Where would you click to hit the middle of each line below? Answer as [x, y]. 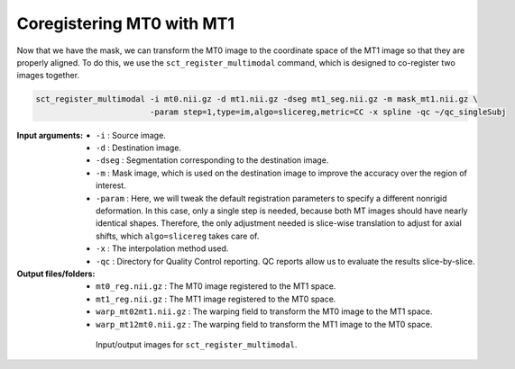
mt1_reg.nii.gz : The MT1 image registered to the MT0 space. [216, 299]
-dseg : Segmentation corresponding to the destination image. [212, 160]
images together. [48, 76]
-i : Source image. [131, 135]
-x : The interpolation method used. [162, 248]
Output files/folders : [56, 274]
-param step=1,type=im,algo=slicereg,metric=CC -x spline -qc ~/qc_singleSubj [328, 112]
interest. [111, 185]
